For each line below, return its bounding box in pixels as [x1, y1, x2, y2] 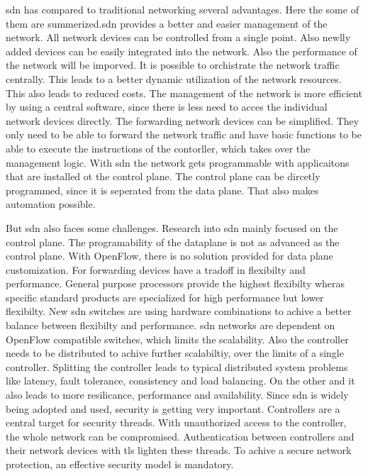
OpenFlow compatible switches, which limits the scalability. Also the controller [6, 331, 349, 346]
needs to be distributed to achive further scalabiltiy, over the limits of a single [6, 345, 344, 360]
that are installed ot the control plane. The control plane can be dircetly [6, 169, 320, 184]
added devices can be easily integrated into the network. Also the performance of [6, 43, 357, 58]
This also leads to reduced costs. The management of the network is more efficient [6, 85, 362, 100]
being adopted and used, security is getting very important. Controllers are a [6, 401, 340, 416]
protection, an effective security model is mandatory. [6, 457, 234, 471]
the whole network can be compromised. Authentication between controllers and [6, 428, 355, 443]
